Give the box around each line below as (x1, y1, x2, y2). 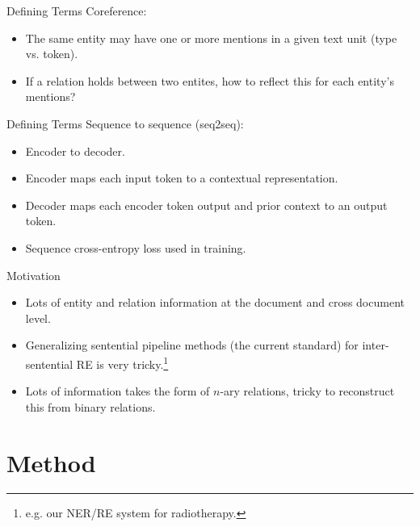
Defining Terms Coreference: (6, 2, 147, 19)
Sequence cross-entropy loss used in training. (25, 239, 246, 256)
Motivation (6, 266, 61, 283)
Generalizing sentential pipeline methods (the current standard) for (25, 337, 359, 353)
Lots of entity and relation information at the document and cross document (25, 294, 405, 311)
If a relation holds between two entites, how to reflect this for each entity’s (25, 72, 394, 89)
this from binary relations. (25, 398, 156, 415)
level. (25, 309, 51, 326)
